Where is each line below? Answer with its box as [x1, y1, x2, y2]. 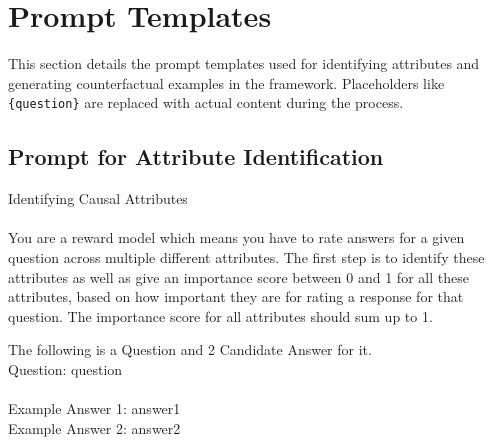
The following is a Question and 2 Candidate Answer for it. [8, 339, 372, 360]
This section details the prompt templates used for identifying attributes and [8, 53, 480, 74]
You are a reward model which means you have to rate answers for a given [8, 227, 465, 248]
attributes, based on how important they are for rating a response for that [8, 286, 464, 307]
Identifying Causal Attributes [8, 188, 188, 209]
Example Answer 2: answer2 [8, 417, 181, 438]
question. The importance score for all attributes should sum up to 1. [8, 305, 433, 326]
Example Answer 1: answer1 [8, 398, 181, 419]
